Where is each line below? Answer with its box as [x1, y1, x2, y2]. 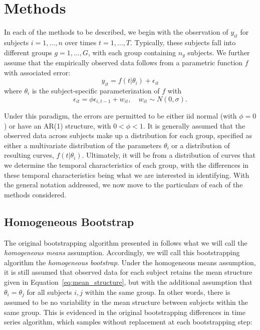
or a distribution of [171, 140, 230, 150]
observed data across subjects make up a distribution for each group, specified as [4, 130, 252, 141]
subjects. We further [187, 47, 250, 57]
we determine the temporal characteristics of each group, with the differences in [4, 159, 249, 170]
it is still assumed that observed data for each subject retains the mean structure [4, 267, 252, 277]
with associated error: [4, 67, 71, 77]
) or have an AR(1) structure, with [4, 120, 111, 131]
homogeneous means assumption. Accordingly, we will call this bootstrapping [4, 247, 240, 258]
